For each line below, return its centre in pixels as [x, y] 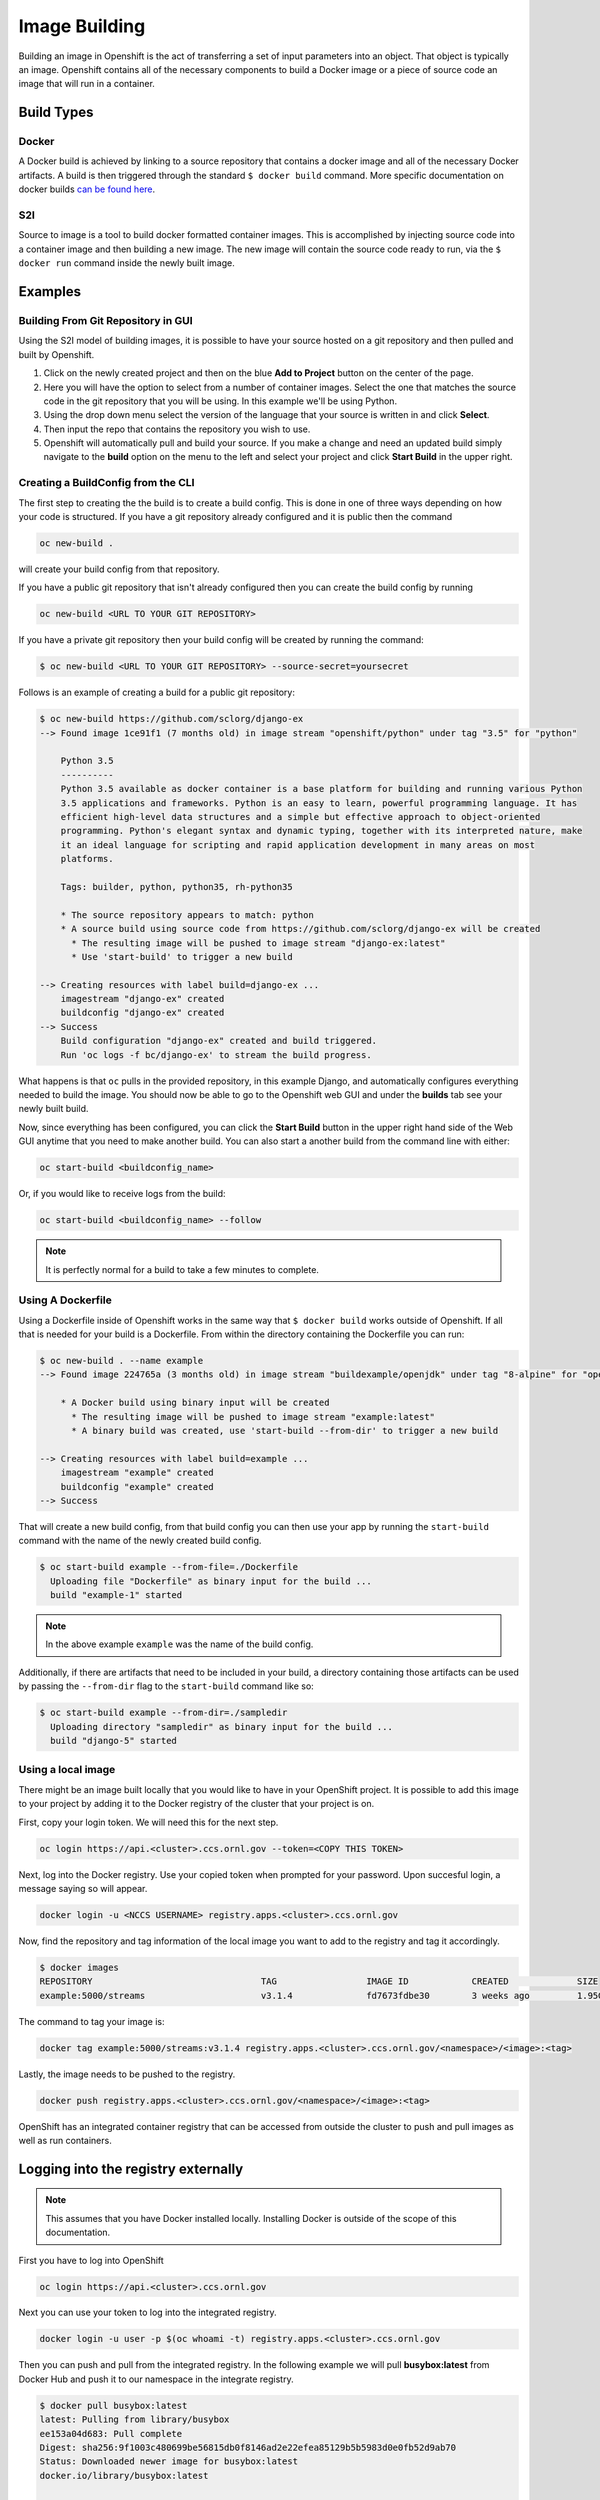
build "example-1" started [116, 1595]
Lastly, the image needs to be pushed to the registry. [127, 2074]
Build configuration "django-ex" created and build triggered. [219, 1041]
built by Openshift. [56, 354]
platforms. [87, 859]
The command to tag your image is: [91, 2021]
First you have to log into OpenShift [91, 2260]
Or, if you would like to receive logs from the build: [122, 1194]
